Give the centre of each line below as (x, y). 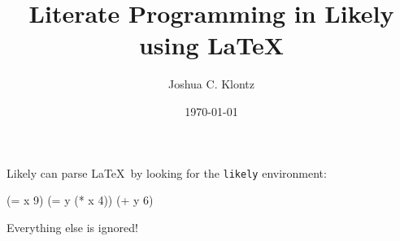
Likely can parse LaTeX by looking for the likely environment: (167, 172)
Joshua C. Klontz (211, 84)
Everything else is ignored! (72, 227)
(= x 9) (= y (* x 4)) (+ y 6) (80, 200)
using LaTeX (211, 45)
